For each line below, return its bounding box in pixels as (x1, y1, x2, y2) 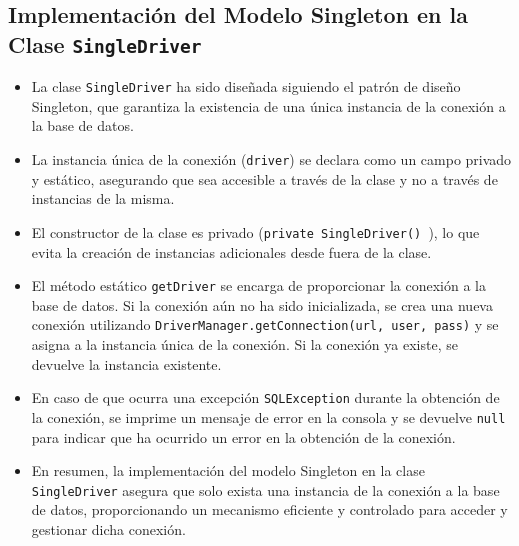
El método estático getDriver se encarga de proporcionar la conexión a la (31, 275, 487, 296)
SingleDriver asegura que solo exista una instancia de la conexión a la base (31, 479, 500, 500)
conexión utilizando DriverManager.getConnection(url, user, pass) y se (31, 314, 499, 335)
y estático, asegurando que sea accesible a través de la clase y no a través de (31, 168, 498, 189)
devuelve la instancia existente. (31, 353, 222, 374)
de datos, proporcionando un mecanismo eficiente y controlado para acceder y (31, 499, 508, 520)
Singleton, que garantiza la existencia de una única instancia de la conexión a (31, 95, 506, 116)
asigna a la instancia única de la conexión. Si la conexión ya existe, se (31, 334, 458, 355)
